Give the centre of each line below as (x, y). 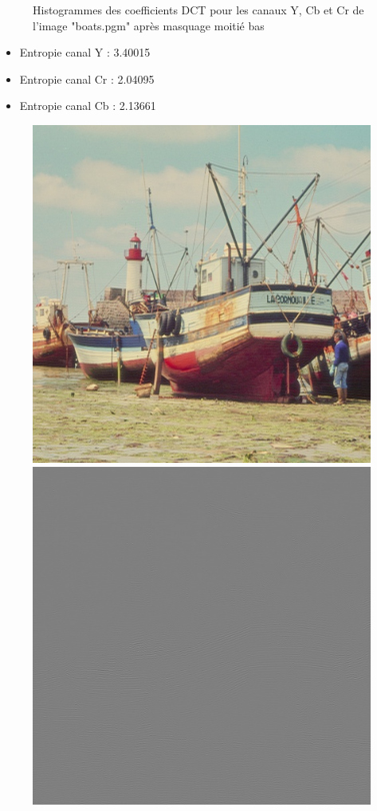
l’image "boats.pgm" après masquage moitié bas (149, 25)
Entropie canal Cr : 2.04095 (87, 78)
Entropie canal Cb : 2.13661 (88, 106)
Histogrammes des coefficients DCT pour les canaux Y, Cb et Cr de (198, 10)
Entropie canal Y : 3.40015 (85, 52)
